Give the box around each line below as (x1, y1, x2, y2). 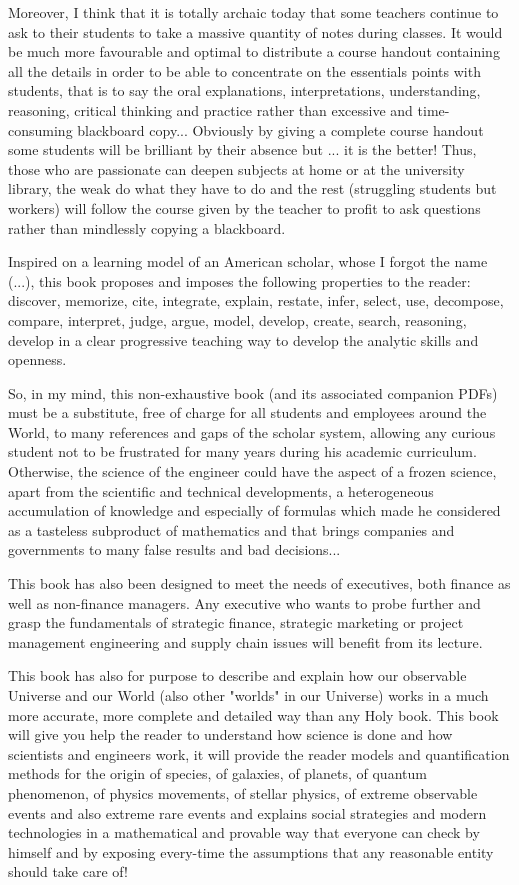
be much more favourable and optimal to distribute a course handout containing (8, 41, 500, 62)
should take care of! (8, 861, 128, 882)
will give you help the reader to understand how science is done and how (8, 724, 453, 745)
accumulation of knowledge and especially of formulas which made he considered (8, 500, 501, 521)
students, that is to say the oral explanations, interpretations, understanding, (8, 80, 481, 101)
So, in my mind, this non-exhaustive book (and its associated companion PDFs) (8, 382, 498, 403)
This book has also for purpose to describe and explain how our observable (8, 665, 467, 686)
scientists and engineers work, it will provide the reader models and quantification (8, 743, 510, 764)
